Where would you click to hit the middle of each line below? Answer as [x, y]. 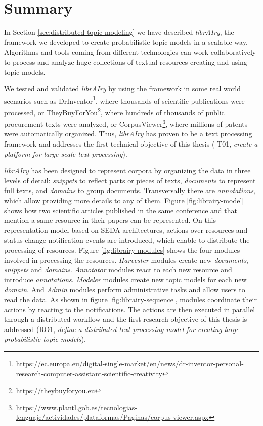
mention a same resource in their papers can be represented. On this [110, 220]
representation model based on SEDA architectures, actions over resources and [126, 230]
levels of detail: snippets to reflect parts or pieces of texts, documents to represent [130, 180]
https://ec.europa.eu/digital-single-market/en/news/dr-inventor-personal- [130, 363]
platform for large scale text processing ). [66, 153]
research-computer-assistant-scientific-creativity [89, 373]
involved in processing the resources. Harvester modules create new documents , [126, 259]
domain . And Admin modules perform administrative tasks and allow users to [125, 289]
